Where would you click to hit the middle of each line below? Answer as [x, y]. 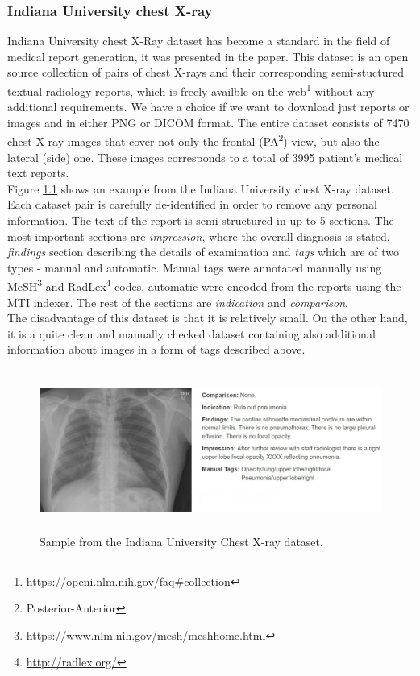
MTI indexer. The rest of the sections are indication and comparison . [178, 302]
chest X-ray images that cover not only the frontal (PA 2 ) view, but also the [193, 140]
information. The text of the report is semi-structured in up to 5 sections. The [201, 220]
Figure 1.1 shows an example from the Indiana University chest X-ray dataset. [201, 188]
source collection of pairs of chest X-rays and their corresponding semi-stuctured [206, 72]
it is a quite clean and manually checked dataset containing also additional [191, 333]
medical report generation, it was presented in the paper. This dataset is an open [208, 56]
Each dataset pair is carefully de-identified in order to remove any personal [192, 204]
